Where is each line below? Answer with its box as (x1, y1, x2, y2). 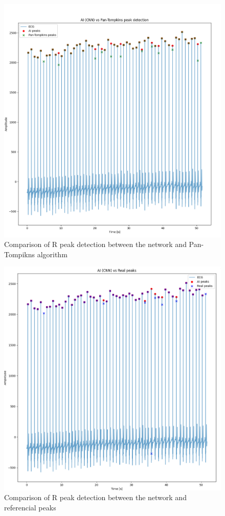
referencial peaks (4, 502, 56, 512)
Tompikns (4, 249, 35, 259)
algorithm (37, 249, 67, 259)
